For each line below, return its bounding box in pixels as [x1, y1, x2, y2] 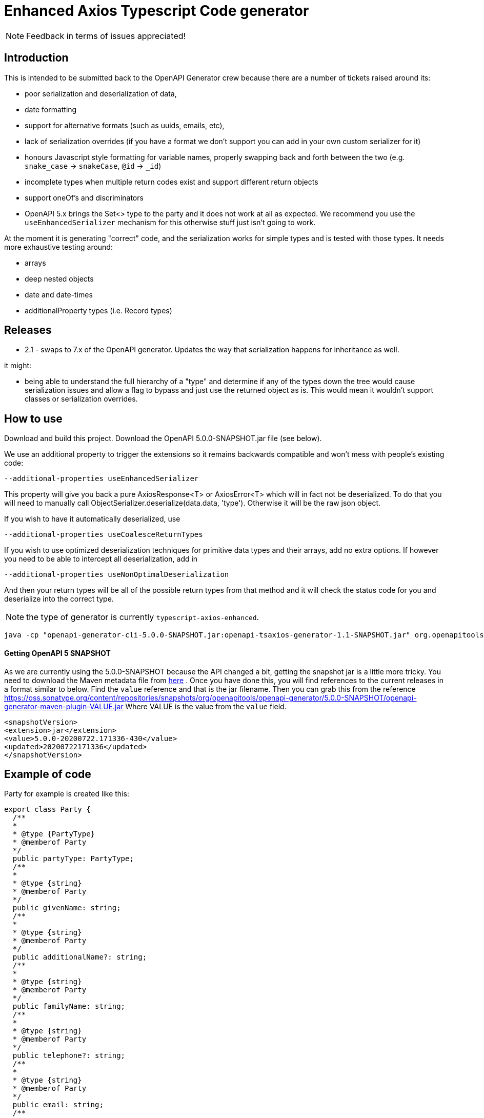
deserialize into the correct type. [4, 594, 114, 604]
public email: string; [12, 1101, 104, 1109]
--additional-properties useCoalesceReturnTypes [4, 530, 203, 539]
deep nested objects [25, 274, 94, 283]
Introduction [4, 51, 69, 65]
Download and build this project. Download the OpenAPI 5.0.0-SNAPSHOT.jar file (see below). [4, 434, 322, 443]
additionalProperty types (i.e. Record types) [25, 306, 172, 315]
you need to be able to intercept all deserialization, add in [4, 554, 198, 564]
